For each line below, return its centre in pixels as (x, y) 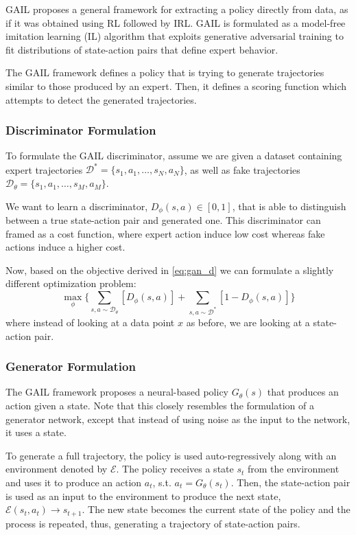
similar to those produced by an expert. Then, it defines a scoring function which (176, 86)
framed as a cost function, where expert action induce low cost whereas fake (165, 233)
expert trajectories (44, 169)
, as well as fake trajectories (242, 169)
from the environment (293, 469)
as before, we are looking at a (248, 322)
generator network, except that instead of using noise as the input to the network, (178, 419)
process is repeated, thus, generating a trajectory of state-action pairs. (153, 523)
